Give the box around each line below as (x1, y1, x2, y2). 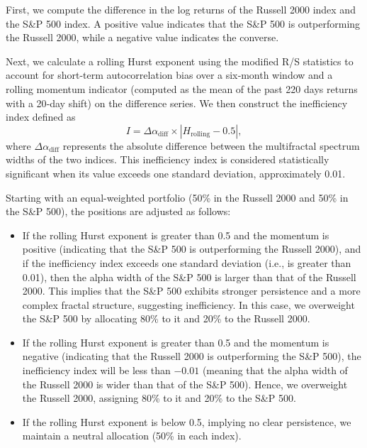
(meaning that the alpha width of (202, 363, 348, 378)
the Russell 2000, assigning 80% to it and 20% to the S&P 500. (22, 390, 296, 405)
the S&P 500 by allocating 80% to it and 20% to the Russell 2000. (22, 311, 310, 326)
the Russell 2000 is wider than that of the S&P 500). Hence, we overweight (22, 376, 348, 391)
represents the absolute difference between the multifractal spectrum (62, 138, 360, 153)
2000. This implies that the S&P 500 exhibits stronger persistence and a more (22, 283, 361, 298)
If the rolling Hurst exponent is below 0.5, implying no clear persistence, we (22, 414, 351, 429)
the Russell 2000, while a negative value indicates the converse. (6, 30, 279, 45)
